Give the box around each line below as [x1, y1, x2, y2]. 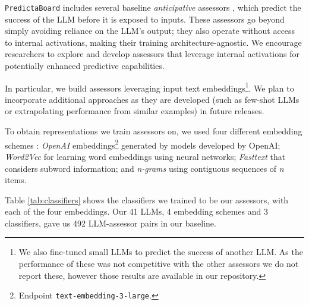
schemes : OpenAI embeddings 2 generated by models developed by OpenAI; [5, 137, 280, 151]
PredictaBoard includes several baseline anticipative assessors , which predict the [5, 1, 301, 13]
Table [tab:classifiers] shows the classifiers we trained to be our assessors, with [5, 193, 289, 206]
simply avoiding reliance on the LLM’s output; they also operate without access [5, 24, 295, 37]
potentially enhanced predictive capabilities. [5, 59, 165, 72]
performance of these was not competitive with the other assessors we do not [18, 257, 299, 270]
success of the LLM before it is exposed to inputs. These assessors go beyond [5, 12, 285, 25]
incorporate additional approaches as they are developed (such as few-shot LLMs [5, 93, 299, 105]
